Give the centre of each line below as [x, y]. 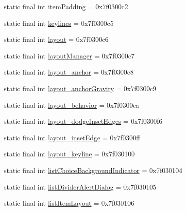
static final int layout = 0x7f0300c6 [56, 39]
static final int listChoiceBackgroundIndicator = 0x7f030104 [93, 170]
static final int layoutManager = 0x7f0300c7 [69, 55]
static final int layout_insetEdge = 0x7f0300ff [72, 137]
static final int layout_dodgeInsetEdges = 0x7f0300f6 [83, 121]
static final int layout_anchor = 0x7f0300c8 [69, 72]
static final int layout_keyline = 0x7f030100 [69, 154]
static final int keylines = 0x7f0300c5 [59, 23]
